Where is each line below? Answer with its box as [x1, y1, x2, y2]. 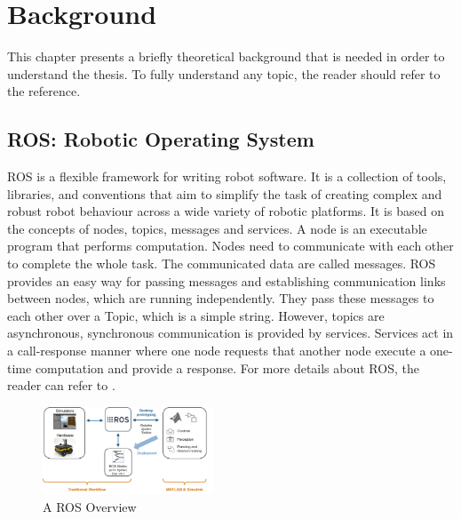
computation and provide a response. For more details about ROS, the [35, 358, 419, 377]
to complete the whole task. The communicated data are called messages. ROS [7, 254, 436, 273]
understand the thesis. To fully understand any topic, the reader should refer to [7, 64, 441, 83]
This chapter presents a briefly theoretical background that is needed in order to [7, 47, 445, 66]
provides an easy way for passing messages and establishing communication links [7, 271, 446, 290]
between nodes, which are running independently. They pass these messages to [7, 289, 434, 307]
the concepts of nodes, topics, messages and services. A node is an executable [7, 219, 427, 237]
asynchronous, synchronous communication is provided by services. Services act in [7, 323, 454, 342]
